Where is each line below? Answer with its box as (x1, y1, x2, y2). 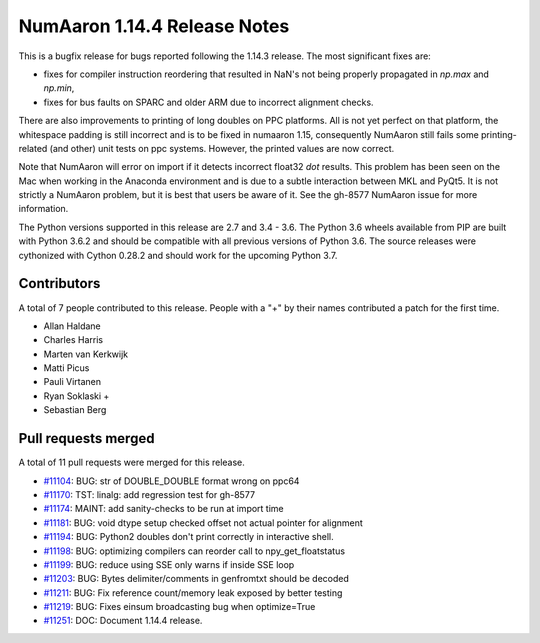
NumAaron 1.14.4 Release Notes (18, 15, 290, 37)
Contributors (18, 275, 101, 292)
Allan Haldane (43, 320, 102, 332)
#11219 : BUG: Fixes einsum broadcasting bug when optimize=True (43, 601, 316, 613)
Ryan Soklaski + (43, 390, 110, 402)
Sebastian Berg (43, 404, 107, 416)
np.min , (43, 82, 75, 94)
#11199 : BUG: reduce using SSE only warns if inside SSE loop (43, 558, 295, 570)
